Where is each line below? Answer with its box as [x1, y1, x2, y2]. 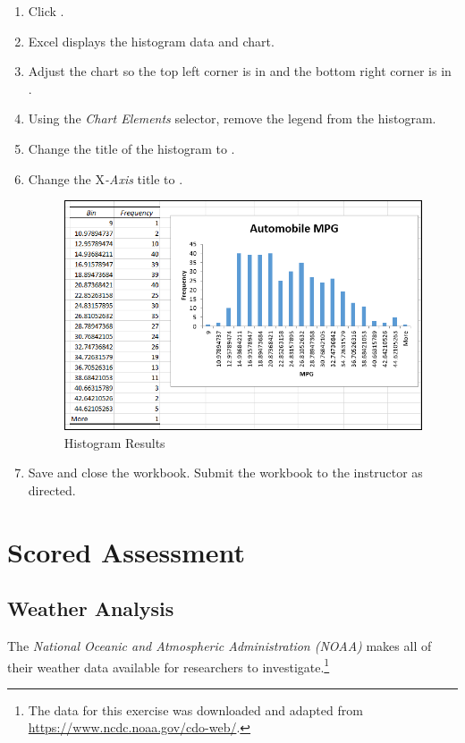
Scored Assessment [7, 533, 245, 570]
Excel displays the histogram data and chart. [28, 31, 275, 50]
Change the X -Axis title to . [28, 169, 183, 188]
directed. [28, 480, 76, 499]
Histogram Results [63, 433, 165, 452]
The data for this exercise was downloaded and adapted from [28, 700, 363, 719]
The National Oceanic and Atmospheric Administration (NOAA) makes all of [7, 636, 432, 654]
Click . [28, 2, 64, 20]
